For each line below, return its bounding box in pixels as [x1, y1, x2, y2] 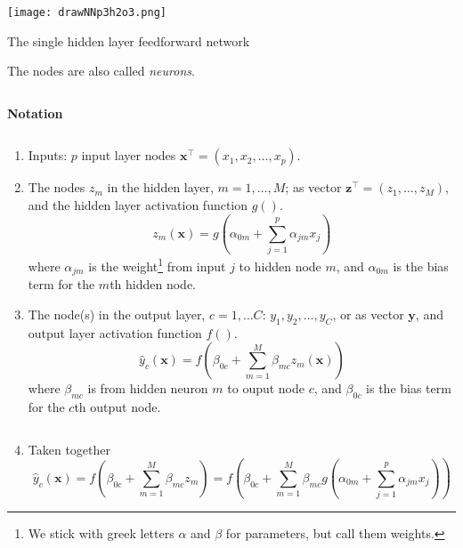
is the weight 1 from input [88, 254, 226, 275]
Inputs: [28, 146, 68, 165]
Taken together [28, 439, 111, 458]
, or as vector [332, 305, 404, 324]
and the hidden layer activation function [28, 196, 248, 214]
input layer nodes [81, 146, 176, 165]
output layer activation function [28, 323, 202, 342]
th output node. [74, 398, 161, 416]
